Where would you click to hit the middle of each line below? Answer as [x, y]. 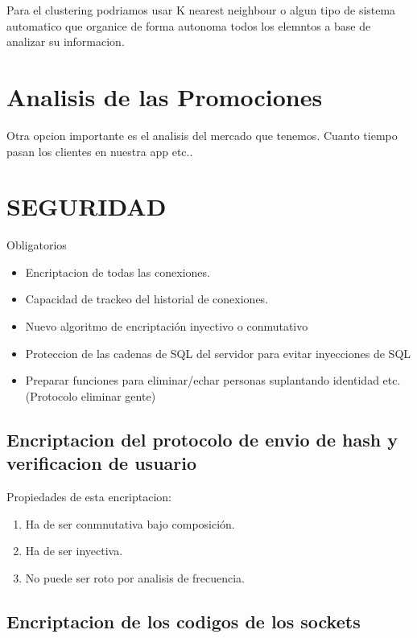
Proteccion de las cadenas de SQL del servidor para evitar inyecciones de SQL [218, 353]
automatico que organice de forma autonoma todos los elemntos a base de [189, 25]
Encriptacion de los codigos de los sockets [184, 621]
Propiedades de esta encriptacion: [89, 496]
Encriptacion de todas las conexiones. [118, 272]
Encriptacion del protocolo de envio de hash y [202, 439]
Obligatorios [37, 245]
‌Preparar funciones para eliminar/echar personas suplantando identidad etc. [213, 380]
